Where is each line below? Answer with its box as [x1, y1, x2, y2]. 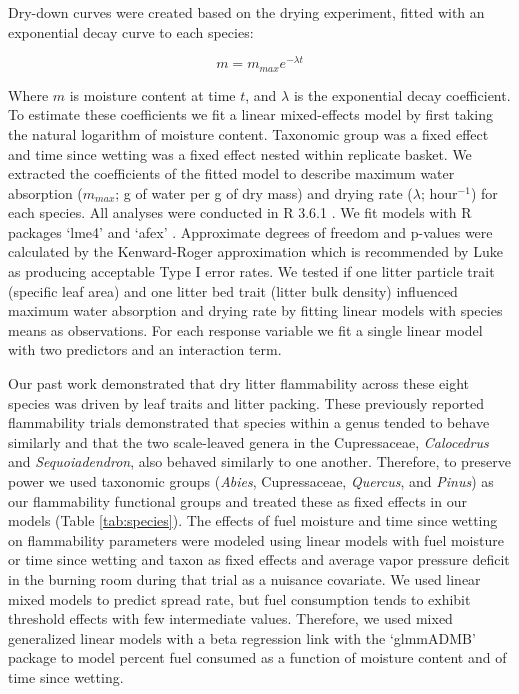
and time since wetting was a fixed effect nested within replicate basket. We [8, 143, 472, 164]
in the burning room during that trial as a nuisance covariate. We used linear [8, 568, 481, 589]
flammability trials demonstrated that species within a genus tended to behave [8, 412, 490, 433]
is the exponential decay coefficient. [293, 84, 511, 105]
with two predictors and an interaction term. [8, 339, 282, 360]
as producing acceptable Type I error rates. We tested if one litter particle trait [8, 261, 495, 282]
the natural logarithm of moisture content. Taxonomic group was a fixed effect [8, 123, 489, 144]
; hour [420, 182, 458, 203]
